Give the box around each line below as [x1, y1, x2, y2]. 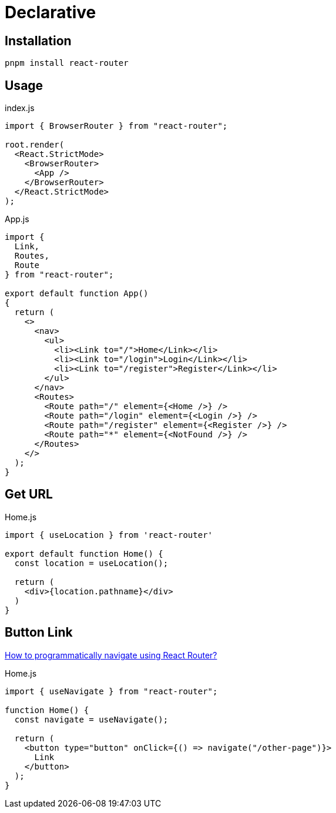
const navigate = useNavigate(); [14, 714, 169, 724]
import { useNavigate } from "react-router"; [5, 686, 218, 696]
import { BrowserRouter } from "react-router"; [5, 121, 228, 131]
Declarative [5, 2, 96, 22]
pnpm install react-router [5, 58, 129, 68]
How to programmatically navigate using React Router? [5, 650, 217, 660]
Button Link [5, 625, 73, 640]
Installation [5, 33, 72, 48]
